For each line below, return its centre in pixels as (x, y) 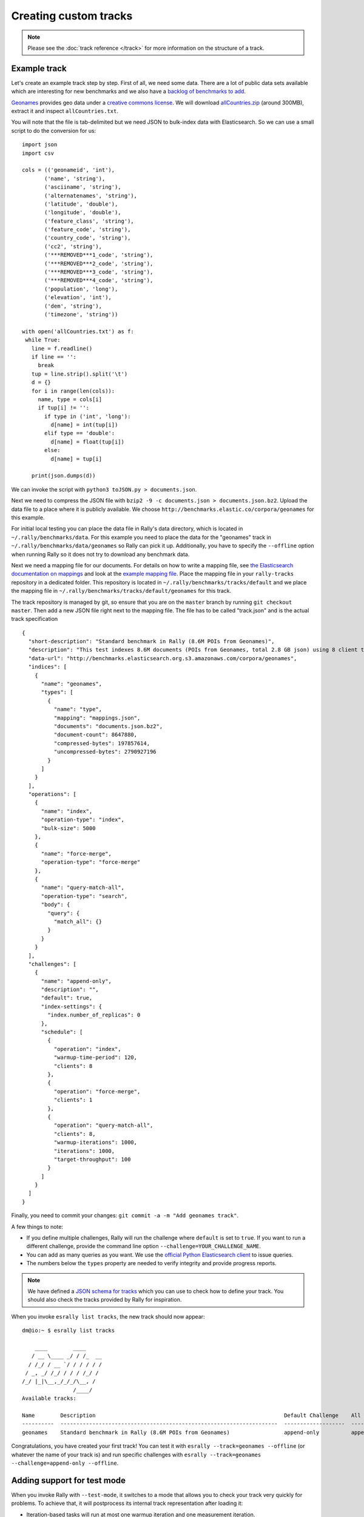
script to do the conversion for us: (54, 130)
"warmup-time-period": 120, (96, 1058)
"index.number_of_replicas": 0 (94, 1015)
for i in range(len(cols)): (73, 391)
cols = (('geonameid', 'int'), (69, 170)
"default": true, (67, 998)
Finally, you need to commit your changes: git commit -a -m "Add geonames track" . (125, 1215)
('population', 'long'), (81, 289)
